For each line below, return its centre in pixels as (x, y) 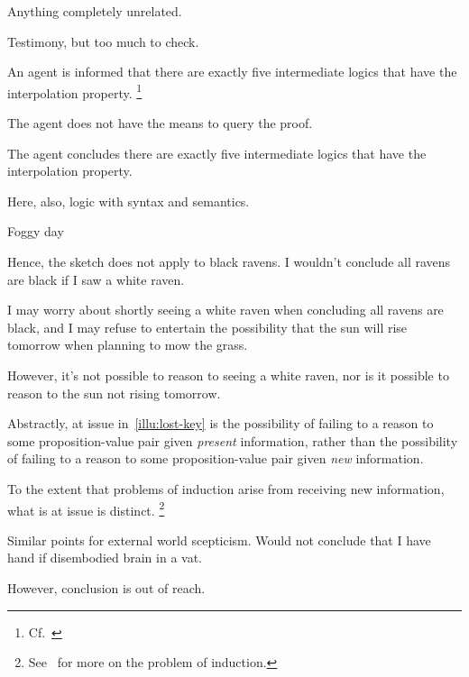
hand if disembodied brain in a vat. (105, 558)
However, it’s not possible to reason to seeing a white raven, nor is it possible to (228, 375)
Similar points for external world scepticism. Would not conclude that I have (219, 540)
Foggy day (36, 231)
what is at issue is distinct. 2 (86, 508)
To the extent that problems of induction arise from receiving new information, (226, 488)
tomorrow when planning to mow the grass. (128, 345)
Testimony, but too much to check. (103, 41)
